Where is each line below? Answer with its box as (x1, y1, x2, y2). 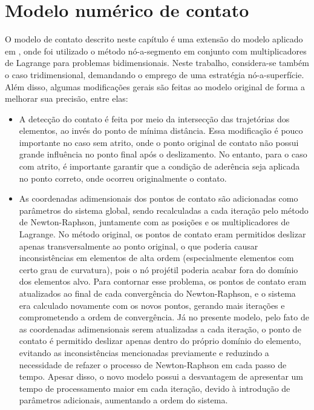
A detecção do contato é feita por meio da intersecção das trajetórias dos (19, 112, 290, 125)
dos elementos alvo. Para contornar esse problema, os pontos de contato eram (19, 275, 307, 288)
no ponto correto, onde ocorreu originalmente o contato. (19, 171, 227, 184)
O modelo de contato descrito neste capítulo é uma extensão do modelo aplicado (5, 33, 303, 45)
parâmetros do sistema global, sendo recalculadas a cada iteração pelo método (19, 203, 309, 216)
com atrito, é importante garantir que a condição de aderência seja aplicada (19, 160, 300, 173)
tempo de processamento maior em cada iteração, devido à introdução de (19, 382, 290, 394)
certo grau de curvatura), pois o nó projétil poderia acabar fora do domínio (19, 263, 298, 276)
